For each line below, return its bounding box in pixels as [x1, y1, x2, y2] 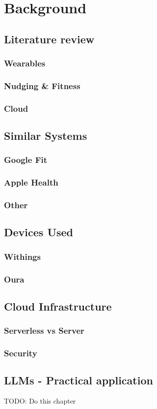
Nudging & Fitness [4, 79, 80, 92]
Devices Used [4, 224, 74, 240]
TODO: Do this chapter [4, 396, 76, 406]
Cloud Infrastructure [4, 298, 112, 314]
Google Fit [4, 154, 48, 166]
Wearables [4, 57, 46, 69]
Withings [4, 250, 41, 262]
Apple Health [4, 176, 58, 189]
